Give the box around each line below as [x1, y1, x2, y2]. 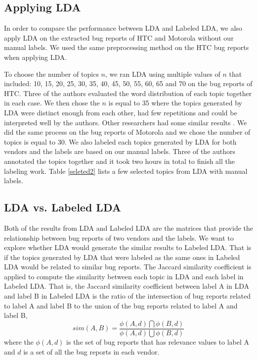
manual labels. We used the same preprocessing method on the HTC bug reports [4, 42, 249, 52]
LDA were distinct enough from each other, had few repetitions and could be [4, 107, 237, 117]
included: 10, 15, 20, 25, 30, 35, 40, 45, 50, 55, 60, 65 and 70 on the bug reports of [4, 78, 253, 89]
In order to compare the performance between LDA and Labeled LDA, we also [4, 23, 242, 33]
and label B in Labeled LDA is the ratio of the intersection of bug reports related [4, 291, 251, 301]
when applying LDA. [4, 51, 67, 62]
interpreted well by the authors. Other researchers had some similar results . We [4, 117, 247, 127]
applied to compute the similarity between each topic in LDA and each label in [4, 271, 244, 281]
